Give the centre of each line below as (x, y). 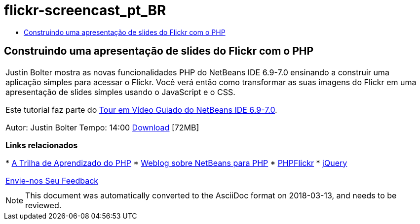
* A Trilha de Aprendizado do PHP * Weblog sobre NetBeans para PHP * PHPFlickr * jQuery (176, 163)
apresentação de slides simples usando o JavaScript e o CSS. (120, 92)
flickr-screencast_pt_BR (85, 10)
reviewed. (43, 205)
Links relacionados (42, 145)
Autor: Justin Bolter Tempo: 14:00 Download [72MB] (102, 127)
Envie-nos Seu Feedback (52, 180)
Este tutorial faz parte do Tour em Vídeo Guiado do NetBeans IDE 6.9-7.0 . (141, 110)
